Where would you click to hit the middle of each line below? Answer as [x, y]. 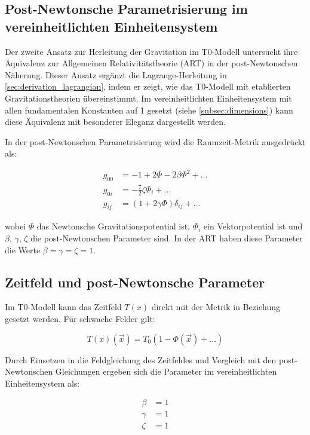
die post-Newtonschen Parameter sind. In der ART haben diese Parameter [167, 238]
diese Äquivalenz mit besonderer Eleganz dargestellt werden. [116, 122]
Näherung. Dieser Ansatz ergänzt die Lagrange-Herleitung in [116, 74]
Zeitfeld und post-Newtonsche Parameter [135, 282]
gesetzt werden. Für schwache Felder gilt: [80, 319]
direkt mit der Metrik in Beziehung [216, 307]
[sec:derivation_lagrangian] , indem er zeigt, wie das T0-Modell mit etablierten [148, 86]
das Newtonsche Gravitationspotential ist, [113, 226]
